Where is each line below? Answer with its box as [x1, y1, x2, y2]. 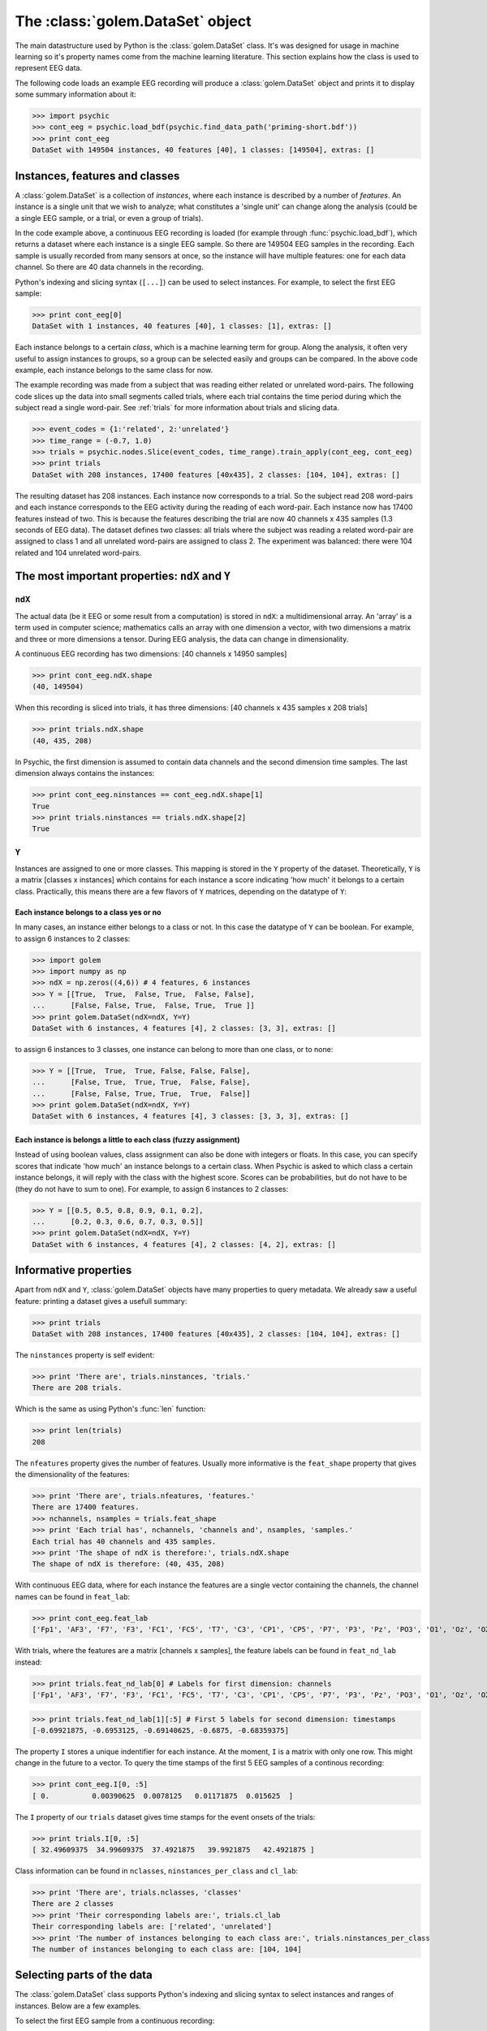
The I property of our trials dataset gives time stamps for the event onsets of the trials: [15, 1812, 316, 1821]
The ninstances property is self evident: [15, 1350, 155, 1360]
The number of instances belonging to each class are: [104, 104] [32, 1944, 302, 1954]
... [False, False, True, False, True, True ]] [32, 1001, 255, 1011]
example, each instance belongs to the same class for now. [15, 366, 213, 375]
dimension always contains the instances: [15, 769, 155, 778]
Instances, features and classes [15, 169, 180, 183]
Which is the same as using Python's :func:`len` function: [15, 1404, 206, 1414]
